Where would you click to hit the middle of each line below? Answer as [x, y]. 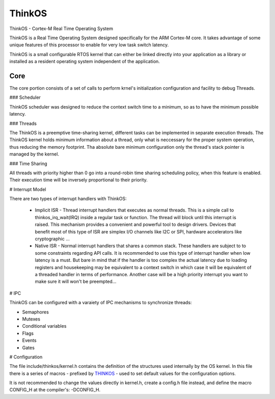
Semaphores [36, 312]
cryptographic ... [52, 239]
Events [29, 340]
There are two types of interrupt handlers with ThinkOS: [68, 199]
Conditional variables [44, 326]
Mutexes [31, 319]
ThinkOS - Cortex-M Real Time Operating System [61, 29]
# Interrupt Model [28, 189]
